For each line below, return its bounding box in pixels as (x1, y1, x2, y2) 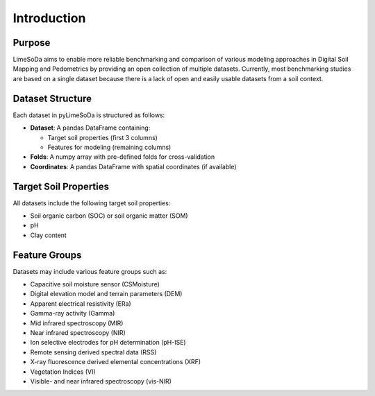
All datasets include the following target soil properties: (12, 198, 171, 207)
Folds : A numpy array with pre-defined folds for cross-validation (30, 153, 215, 161)
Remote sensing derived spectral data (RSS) (30, 347, 157, 356)
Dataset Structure (12, 92, 92, 104)
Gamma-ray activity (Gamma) (30, 309, 115, 318)
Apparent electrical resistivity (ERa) (30, 299, 131, 308)
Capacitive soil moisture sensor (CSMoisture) (30, 280, 160, 289)
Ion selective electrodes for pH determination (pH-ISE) (30, 338, 187, 347)
